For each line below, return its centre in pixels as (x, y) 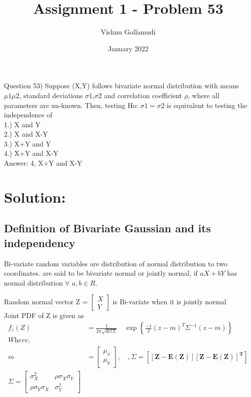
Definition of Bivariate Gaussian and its (108, 228)
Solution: (35, 197)
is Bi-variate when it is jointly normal (169, 302)
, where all (203, 95)
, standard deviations (51, 95)
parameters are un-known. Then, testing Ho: (71, 105)
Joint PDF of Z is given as (44, 315)
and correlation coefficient (143, 95)
